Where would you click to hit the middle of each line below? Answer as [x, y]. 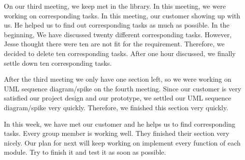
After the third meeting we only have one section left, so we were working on [118, 79]
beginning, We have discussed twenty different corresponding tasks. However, [118, 34]
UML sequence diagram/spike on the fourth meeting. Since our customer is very [123, 88]
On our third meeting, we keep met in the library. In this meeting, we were [115, 6]
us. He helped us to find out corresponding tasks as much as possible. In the [117, 25]
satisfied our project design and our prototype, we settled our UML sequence [118, 98]
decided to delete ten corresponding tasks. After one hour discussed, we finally [120, 53]
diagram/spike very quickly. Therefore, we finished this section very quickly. [116, 107]
